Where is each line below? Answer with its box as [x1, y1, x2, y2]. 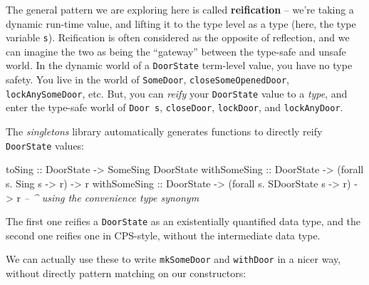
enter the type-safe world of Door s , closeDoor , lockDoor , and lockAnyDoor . [6, 100, 343, 115]
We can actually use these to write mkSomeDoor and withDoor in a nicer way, [6, 252, 341, 266]
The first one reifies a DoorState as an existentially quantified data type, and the [6, 214, 361, 229]
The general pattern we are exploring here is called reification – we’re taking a [6, 2, 354, 16]
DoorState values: [6, 138, 85, 152]
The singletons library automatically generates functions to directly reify [6, 124, 323, 139]
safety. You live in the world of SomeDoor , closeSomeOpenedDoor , [6, 72, 290, 87]
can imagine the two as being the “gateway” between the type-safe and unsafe [6, 43, 346, 58]
